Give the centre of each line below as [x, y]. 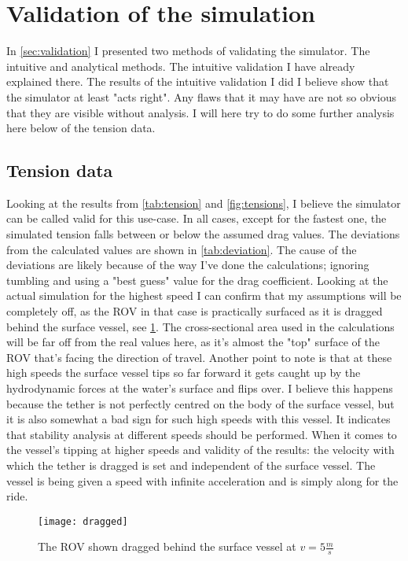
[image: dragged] [83, 521]
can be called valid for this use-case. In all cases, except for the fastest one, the [197, 218]
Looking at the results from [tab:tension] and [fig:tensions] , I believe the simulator [204, 203]
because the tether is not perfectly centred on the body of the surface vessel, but [200, 403]
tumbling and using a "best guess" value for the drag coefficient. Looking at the [197, 280]
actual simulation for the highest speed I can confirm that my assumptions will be [204, 295]
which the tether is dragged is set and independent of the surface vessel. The [191, 465]
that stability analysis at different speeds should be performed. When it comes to [202, 434]
